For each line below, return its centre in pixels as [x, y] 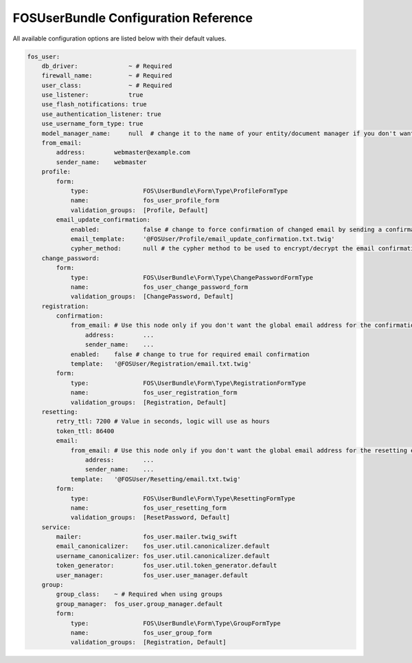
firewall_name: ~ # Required [107, 76]
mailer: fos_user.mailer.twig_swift [147, 537]
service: [56, 527]
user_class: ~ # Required [107, 85]
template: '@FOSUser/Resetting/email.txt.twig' [156, 479]
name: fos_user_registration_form [154, 393]
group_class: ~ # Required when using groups [139, 594]
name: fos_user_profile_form [145, 200]
